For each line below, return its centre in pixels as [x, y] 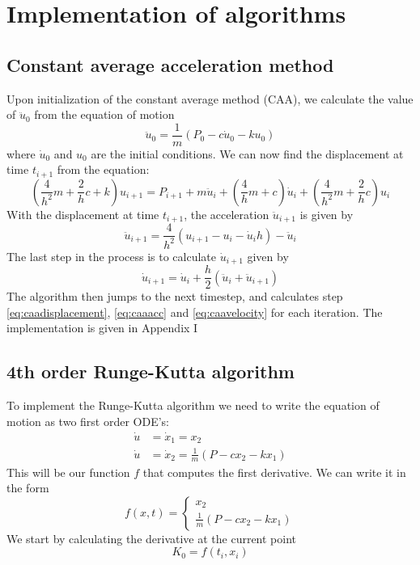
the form [28, 488]
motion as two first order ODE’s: [88, 421]
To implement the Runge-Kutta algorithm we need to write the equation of [193, 405]
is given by [327, 214]
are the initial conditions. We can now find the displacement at [247, 153]
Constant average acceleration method [170, 64]
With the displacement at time [83, 214]
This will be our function [68, 472]
